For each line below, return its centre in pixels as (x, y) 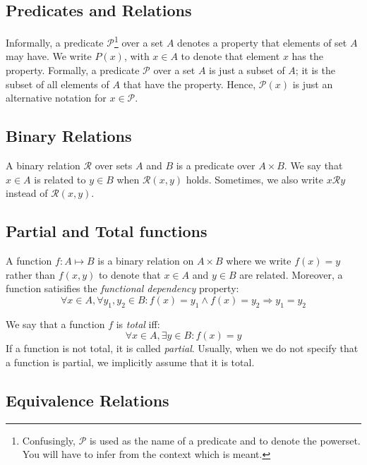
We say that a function (55, 324)
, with (137, 56)
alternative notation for (56, 98)
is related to (60, 179)
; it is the (315, 70)
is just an (313, 84)
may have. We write (49, 56)
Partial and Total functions (107, 231)
